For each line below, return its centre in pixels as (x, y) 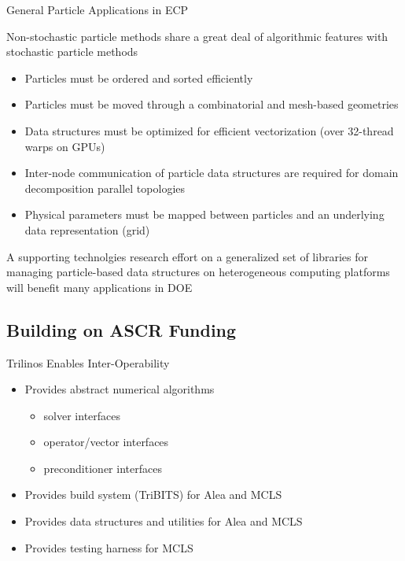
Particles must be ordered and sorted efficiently (139, 78)
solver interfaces (82, 415)
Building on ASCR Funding (121, 329)
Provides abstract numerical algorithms (120, 389)
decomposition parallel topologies (105, 188)
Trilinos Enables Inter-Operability (88, 362)
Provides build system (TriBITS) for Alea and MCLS (153, 495)
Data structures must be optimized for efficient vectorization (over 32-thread (209, 130)
